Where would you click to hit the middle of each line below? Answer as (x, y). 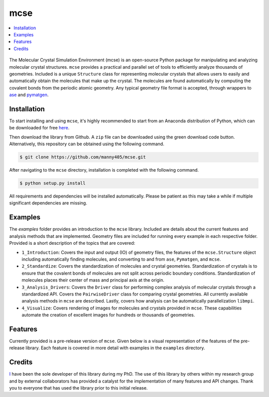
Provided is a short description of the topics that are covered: (72, 243)
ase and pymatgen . (29, 95)
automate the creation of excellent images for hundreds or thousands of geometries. (108, 315)
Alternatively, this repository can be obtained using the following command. (87, 144)
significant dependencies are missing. (48, 203)
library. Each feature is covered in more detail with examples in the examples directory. (115, 348)
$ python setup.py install (53, 183)
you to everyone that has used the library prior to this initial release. (78, 388)
